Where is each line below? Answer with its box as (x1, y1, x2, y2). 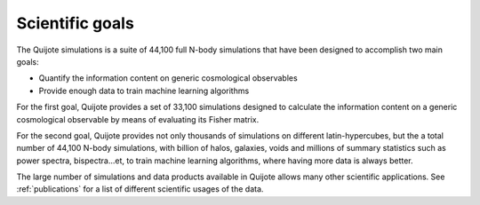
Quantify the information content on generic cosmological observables (38, 73, 298, 83)
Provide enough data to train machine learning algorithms (38, 85, 250, 96)
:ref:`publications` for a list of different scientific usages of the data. (16, 184, 264, 194)
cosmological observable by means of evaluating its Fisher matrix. (16, 114, 260, 124)
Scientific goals (16, 13, 135, 33)
